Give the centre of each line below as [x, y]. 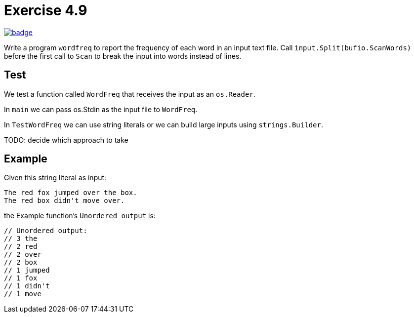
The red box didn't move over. [64, 201]
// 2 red [21, 247]
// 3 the [21, 239]
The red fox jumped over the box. [71, 193]
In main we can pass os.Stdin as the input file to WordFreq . [101, 109]
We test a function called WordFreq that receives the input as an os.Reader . [130, 94]
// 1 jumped [27, 270]
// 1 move [23, 294]
